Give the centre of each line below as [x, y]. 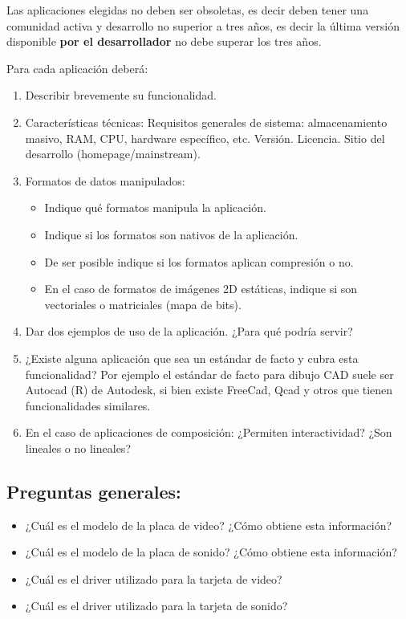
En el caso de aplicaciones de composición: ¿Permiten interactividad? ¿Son [209, 432]
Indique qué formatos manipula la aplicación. [155, 208]
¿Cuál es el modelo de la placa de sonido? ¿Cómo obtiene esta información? [211, 552]
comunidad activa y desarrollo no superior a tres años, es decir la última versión [203, 25]
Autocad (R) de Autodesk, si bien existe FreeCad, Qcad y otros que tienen [209, 390]
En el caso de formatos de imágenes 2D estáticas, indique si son [201, 289]
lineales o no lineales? [78, 448]
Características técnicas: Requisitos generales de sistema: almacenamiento [206, 122]
